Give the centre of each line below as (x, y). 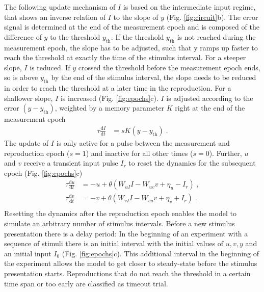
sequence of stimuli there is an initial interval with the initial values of (114, 243)
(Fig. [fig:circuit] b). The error (212, 17)
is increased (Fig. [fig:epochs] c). (109, 98)
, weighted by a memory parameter (110, 108)
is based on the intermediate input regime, (189, 7)
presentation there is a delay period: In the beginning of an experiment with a (126, 233)
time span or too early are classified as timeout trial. (86, 283)
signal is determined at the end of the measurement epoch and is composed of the (132, 27)
